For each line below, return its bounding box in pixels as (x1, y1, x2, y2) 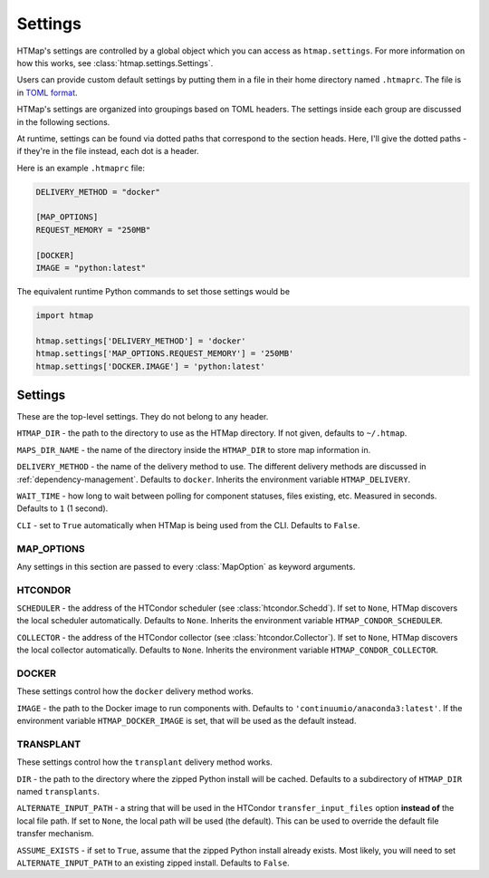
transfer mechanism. (16, 828, 94, 839)
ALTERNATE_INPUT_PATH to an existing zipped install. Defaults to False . (16, 857, 290, 869)
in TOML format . (16, 87, 78, 98)
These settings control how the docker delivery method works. (16, 686, 254, 697)
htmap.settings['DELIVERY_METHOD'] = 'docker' (35, 335, 246, 346)
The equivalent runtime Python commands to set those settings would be (16, 285, 290, 296)
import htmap (35, 310, 94, 321)
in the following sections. (16, 116, 110, 127)
